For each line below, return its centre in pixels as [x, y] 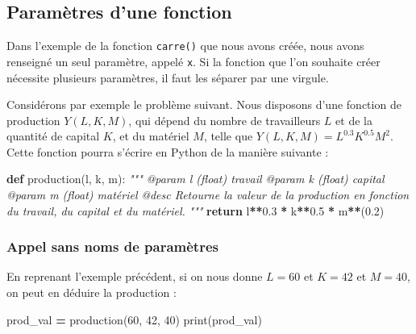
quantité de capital [53, 136]
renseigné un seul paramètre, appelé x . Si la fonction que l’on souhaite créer [193, 61]
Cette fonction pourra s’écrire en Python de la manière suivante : [168, 151]
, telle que [228, 136]
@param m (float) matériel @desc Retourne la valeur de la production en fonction [208, 195]
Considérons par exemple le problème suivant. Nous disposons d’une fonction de [204, 104]
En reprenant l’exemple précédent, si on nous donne [135, 276]
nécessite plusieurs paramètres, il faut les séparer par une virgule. [168, 77]
